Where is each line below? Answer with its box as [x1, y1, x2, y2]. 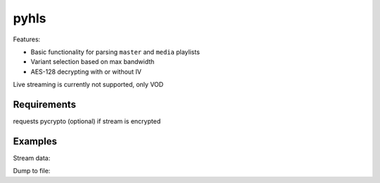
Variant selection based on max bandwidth [30, 57, 155, 66]
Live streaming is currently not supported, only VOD [13, 81, 164, 89]
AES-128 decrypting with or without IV [30, 67, 142, 76]
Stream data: [13, 154, 51, 162]
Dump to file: [13, 167, 51, 175]
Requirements [13, 98, 77, 110]
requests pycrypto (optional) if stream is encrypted [13, 117, 161, 126]
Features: [13, 35, 41, 43]
